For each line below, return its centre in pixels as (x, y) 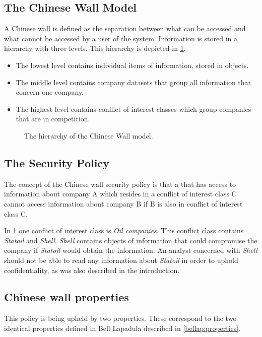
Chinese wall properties (67, 297)
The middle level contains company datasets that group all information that (134, 82)
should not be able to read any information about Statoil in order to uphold (121, 260)
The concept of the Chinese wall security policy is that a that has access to (120, 184)
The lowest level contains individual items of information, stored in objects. (132, 65)
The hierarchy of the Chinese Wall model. (89, 135)
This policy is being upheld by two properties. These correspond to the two (120, 318)
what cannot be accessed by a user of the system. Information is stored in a (121, 38)
